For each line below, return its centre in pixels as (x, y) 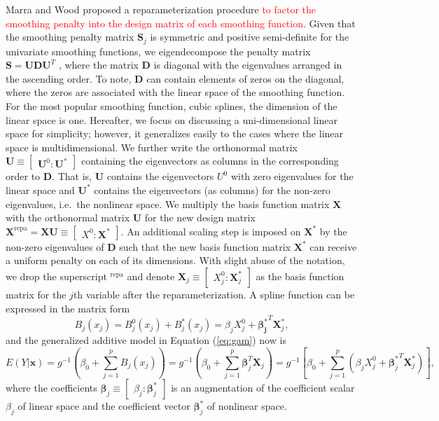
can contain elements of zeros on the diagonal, (245, 78)
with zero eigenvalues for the (292, 176)
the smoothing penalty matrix (70, 37)
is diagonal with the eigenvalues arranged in (248, 65)
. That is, (72, 176)
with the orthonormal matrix (68, 218)
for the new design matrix (200, 218)
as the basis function (300, 276)
